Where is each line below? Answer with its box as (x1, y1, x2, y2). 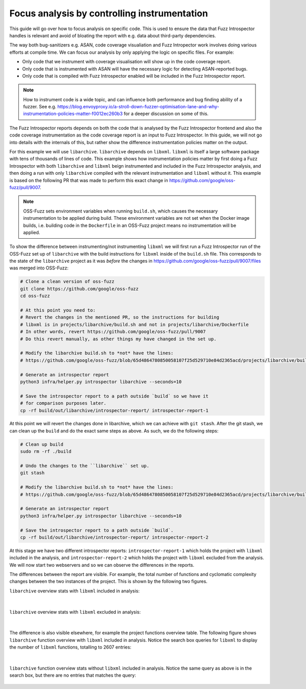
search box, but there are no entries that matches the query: (9, 672, 136, 678)
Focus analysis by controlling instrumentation (9, 8, 209, 19)
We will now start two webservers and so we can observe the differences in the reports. (9, 562, 195, 568)
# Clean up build (20, 441, 64, 447)
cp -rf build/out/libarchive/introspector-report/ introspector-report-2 (20, 534, 209, 540)
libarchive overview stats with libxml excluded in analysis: (9, 609, 141, 615)
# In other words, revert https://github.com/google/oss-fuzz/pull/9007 (20, 329, 206, 335)
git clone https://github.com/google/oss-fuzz (20, 286, 139, 291)
